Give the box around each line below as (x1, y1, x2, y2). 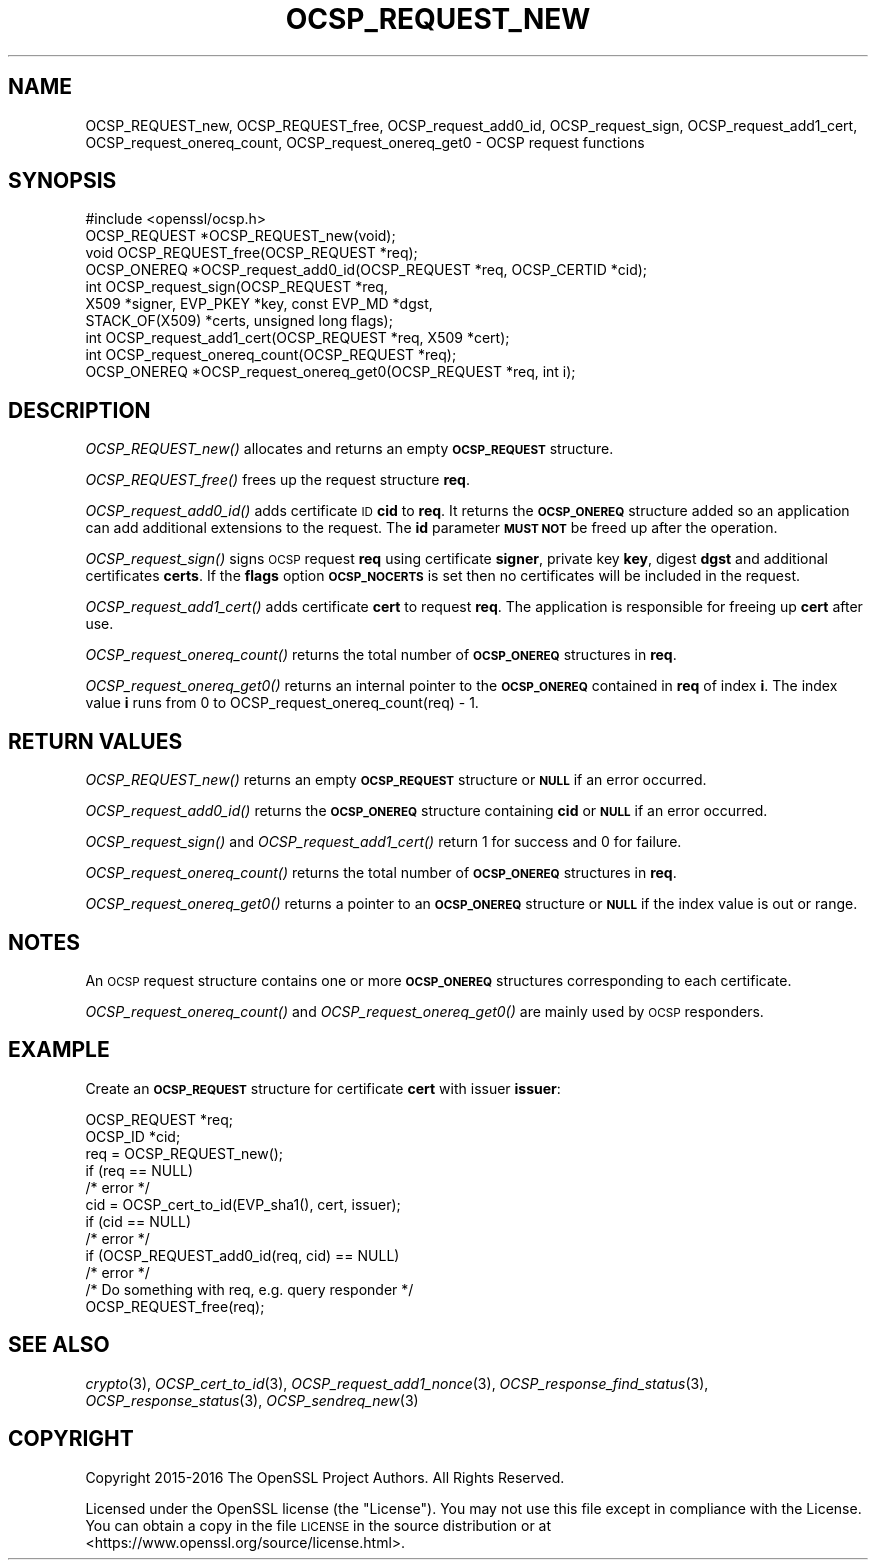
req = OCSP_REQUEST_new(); (85, 1144, 284, 1162)
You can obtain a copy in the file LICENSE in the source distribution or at (85, 1516, 552, 1534)
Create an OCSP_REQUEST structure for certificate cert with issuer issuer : (85, 1079, 561, 1097)
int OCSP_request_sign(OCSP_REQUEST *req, (85, 278, 388, 296)
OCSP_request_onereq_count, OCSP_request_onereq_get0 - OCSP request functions (85, 133, 645, 151)
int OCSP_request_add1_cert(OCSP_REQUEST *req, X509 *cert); (85, 329, 510, 347)
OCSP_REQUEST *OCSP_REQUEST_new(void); (85, 227, 396, 245)
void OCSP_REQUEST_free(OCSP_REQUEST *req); (85, 244, 418, 262)
